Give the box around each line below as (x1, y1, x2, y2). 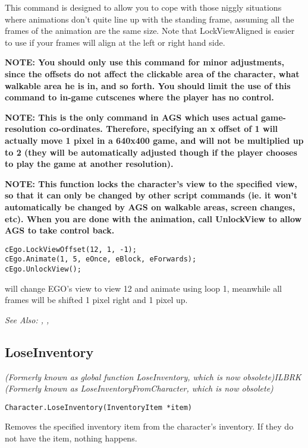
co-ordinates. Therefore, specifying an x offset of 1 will (49, 122, 278, 135)
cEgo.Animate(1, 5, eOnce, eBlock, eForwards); (5, 255, 197, 264)
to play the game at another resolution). (5, 157, 174, 170)
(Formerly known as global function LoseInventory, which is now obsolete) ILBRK (5, 370, 301, 383)
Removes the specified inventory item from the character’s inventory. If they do (5, 420, 294, 433)
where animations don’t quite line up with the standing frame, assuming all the (5, 12, 294, 25)
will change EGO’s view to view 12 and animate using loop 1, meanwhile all (5, 282, 282, 294)
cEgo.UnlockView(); (5, 265, 81, 273)
